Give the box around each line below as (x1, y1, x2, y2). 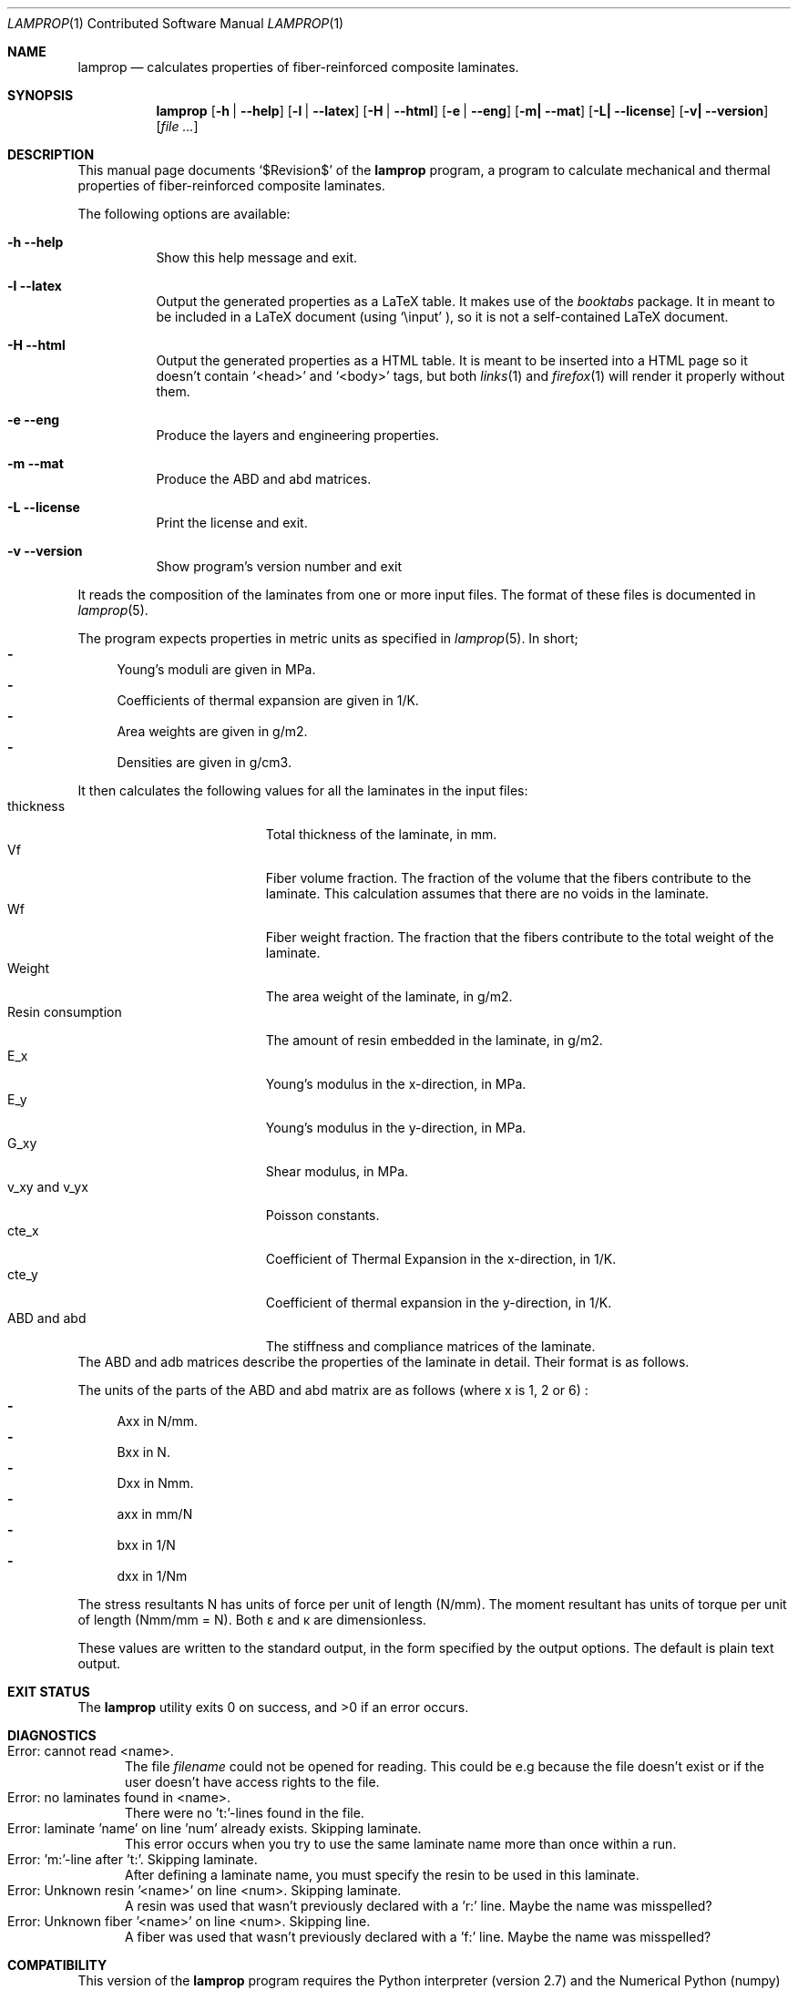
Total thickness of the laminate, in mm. (265, 826, 497, 842)
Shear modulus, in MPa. (265, 1164, 409, 1179)
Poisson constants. (265, 1207, 380, 1223)
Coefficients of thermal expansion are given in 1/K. (117, 692, 419, 708)
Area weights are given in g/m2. (117, 723, 308, 739)
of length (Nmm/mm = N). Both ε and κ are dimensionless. (77, 1612, 426, 1627)
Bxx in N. (117, 1444, 170, 1460)
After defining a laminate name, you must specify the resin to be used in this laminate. (125, 1867, 639, 1882)
